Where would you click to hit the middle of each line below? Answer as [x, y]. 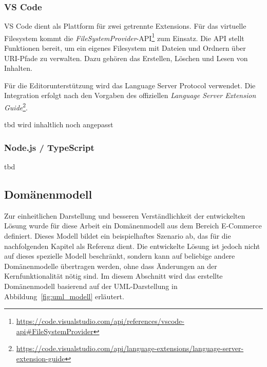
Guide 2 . [16, 107]
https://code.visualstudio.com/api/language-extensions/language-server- [130, 348]
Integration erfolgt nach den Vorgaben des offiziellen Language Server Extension [130, 95]
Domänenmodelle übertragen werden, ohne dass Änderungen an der [111, 266]
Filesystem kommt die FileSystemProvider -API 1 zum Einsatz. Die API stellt [124, 37]
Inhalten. [18, 68]
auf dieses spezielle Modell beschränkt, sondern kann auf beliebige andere [120, 256]
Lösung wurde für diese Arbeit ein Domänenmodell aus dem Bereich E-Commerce [133, 226]
